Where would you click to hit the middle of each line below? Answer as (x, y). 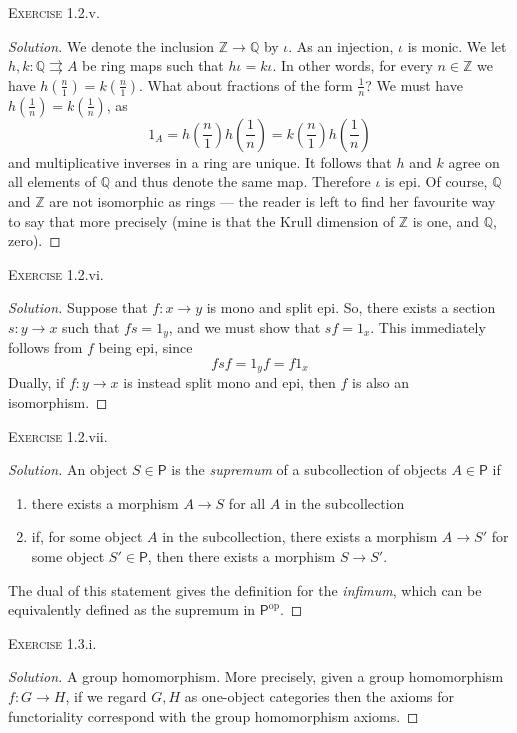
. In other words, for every (352, 65)
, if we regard (106, 695)
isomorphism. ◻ (58, 402)
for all (247, 502)
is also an (380, 382)
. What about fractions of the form (246, 84)
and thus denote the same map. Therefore (242, 181)
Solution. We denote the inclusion (111, 45)
